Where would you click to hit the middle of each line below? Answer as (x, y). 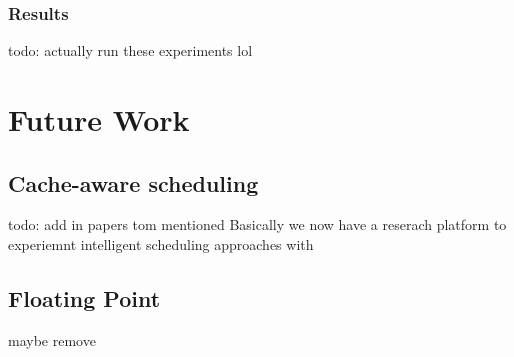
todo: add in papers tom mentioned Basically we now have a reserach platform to (257, 224)
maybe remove (52, 339)
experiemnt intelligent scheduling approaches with (161, 243)
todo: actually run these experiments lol (130, 50)
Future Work (99, 119)
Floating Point (84, 297)
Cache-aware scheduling (133, 182)
